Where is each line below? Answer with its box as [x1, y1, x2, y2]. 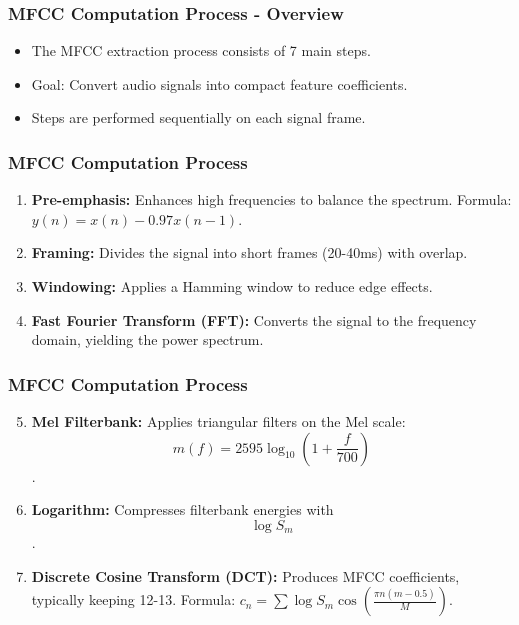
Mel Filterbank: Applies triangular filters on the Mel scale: [31, 411, 406, 431]
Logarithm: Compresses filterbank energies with [31, 499, 334, 520]
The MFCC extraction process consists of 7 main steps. [31, 40, 371, 61]
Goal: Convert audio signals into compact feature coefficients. [31, 73, 408, 94]
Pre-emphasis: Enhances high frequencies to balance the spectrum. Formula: [31, 189, 512, 210]
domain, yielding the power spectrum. [31, 329, 264, 350]
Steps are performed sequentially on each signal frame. [31, 107, 366, 128]
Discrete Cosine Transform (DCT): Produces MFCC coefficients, [31, 565, 460, 586]
